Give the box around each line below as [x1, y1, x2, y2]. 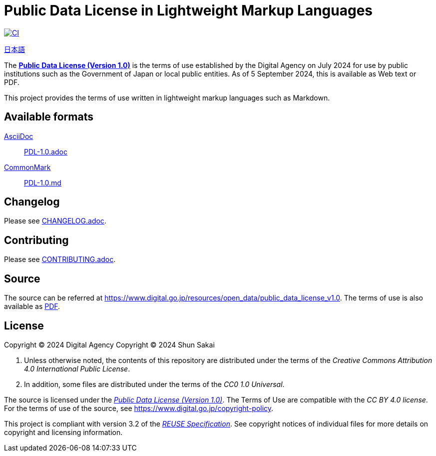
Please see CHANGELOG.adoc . [4, 216, 106, 225]
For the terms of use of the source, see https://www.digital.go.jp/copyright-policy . [4, 403, 274, 412]
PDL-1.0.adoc [24, 147, 67, 156]
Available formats [4, 110, 93, 123]
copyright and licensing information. [4, 427, 123, 436]
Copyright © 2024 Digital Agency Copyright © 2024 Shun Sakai [4, 340, 215, 349]
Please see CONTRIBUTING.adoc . [4, 255, 116, 264]
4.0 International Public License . [24, 364, 130, 373]
